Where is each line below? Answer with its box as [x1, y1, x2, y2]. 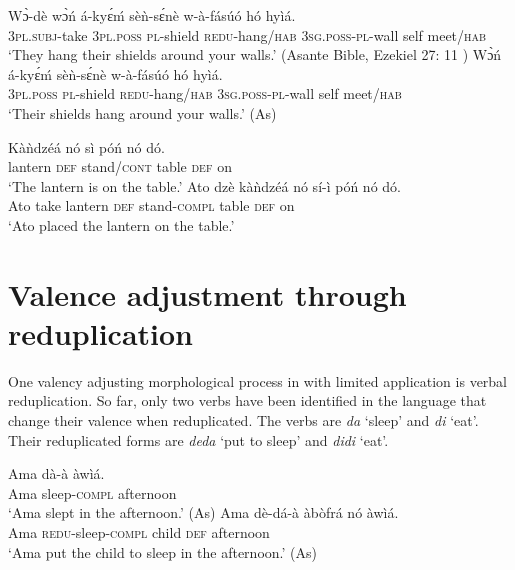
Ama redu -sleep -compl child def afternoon [8, 522, 270, 542]
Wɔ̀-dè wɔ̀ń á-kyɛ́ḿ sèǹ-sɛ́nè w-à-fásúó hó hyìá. [8, 5, 296, 25]
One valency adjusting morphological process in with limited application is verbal [8, 370, 508, 391]
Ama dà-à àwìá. [8, 463, 105, 484]
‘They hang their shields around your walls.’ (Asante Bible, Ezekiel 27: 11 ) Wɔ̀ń [8, 44, 502, 65]
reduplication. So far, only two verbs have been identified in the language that [8, 390, 487, 411]
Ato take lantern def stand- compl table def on [8, 195, 295, 216]
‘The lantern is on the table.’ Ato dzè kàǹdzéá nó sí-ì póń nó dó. [8, 175, 401, 196]
